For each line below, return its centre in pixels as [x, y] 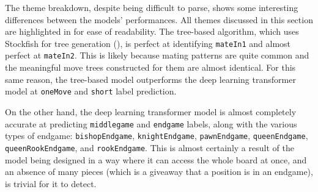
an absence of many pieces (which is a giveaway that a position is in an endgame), [159, 172]
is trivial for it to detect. [51, 183]
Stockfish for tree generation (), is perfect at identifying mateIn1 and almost [148, 43]
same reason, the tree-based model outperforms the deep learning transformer [150, 79]
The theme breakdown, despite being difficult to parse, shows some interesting [152, 7]
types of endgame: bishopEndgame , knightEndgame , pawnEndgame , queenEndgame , [157, 136]
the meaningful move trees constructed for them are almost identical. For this [150, 67]
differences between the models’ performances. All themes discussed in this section [159, 19]
